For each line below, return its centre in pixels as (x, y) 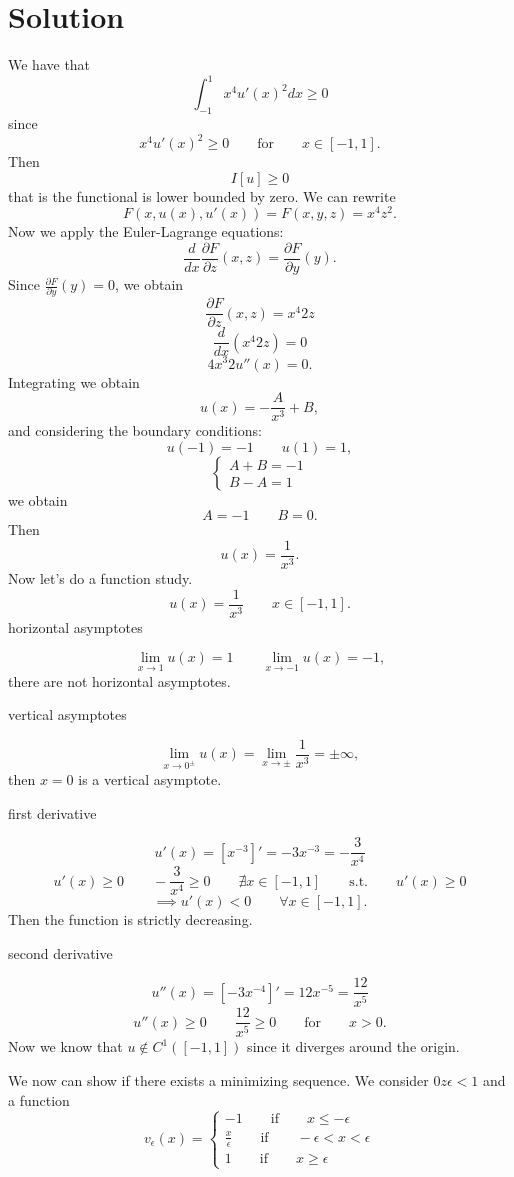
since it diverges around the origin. (353, 1046)
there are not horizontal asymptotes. (119, 680)
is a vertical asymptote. (150, 778)
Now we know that (65, 1046)
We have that (49, 64)
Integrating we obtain (74, 381)
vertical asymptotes (67, 714)
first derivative (52, 812)
